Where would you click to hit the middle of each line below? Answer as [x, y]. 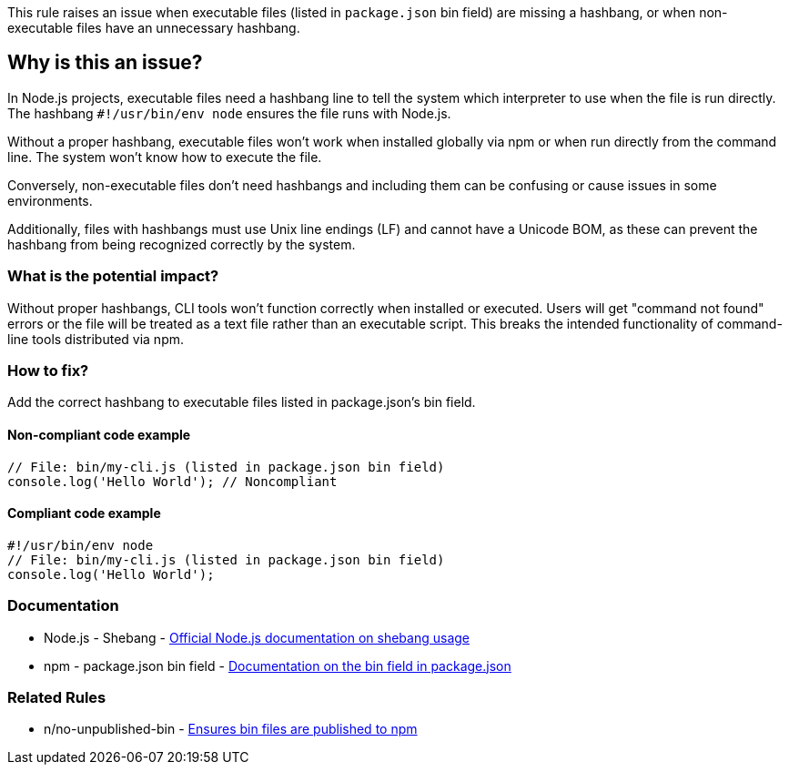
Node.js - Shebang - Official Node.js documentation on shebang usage [257, 637]
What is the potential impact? [113, 276]
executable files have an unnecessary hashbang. [154, 28]
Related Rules [57, 697]
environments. [50, 200]
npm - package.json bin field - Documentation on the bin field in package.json [278, 665]
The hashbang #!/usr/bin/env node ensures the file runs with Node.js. [229, 113]
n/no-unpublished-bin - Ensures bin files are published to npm [231, 729]
